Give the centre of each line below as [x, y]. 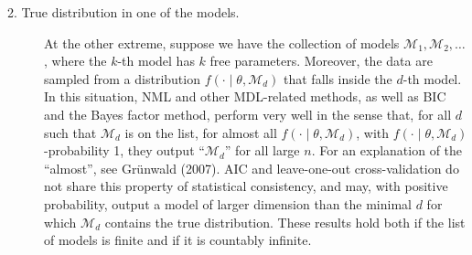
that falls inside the [338, 78]
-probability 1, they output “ [124, 150]
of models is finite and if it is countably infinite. [178, 240]
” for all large [262, 150]
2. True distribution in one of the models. [123, 12]
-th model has [156, 61]
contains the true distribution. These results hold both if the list [285, 222]
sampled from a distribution [122, 78]
